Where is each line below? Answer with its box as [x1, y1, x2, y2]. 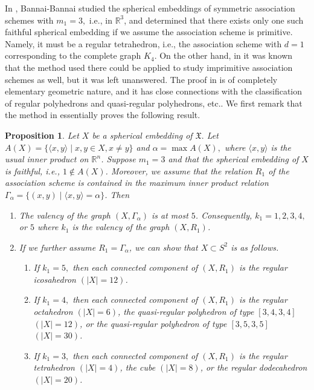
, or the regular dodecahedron [200, 361, 307, 374]
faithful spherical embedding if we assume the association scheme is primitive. [5, 25, 293, 38]
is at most [151, 208, 188, 221]
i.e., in [89, 13, 112, 26]
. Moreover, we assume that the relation [105, 164, 252, 177]
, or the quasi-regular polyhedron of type [80, 317, 227, 329]
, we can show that [129, 240, 198, 253]
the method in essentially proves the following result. [5, 108, 200, 121]
